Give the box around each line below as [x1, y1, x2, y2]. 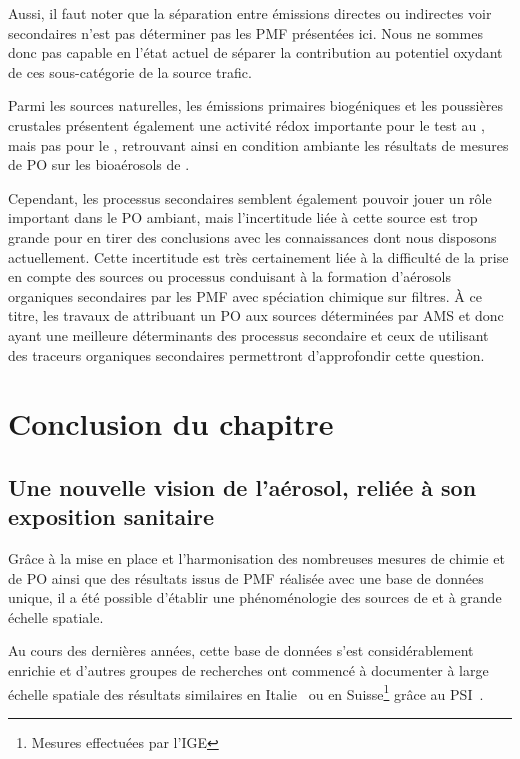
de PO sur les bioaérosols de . [8, 154, 190, 175]
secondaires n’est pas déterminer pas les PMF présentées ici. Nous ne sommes [8, 22, 483, 43]
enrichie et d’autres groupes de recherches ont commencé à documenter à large [8, 660, 489, 681]
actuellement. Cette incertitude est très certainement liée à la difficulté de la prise [8, 246, 509, 267]
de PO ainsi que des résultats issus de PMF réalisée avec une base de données [8, 567, 484, 588]
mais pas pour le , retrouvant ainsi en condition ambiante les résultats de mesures [8, 134, 509, 155]
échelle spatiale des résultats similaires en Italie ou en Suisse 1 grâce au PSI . [8, 680, 484, 704]
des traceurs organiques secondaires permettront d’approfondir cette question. [8, 344, 485, 365]
